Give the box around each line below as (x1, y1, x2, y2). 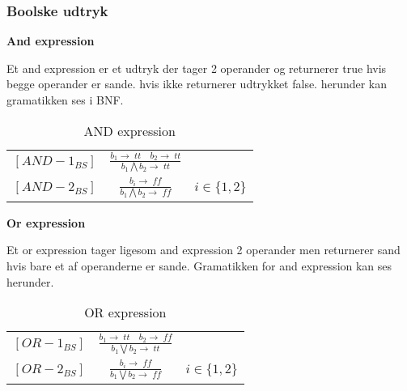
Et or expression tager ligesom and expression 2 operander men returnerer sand (6, 241, 401, 258)
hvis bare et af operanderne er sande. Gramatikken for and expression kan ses (6, 257, 392, 274)
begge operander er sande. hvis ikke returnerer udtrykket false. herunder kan (6, 75, 388, 92)
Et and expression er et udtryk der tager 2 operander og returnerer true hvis (6, 59, 387, 76)
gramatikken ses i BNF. (6, 91, 124, 108)
